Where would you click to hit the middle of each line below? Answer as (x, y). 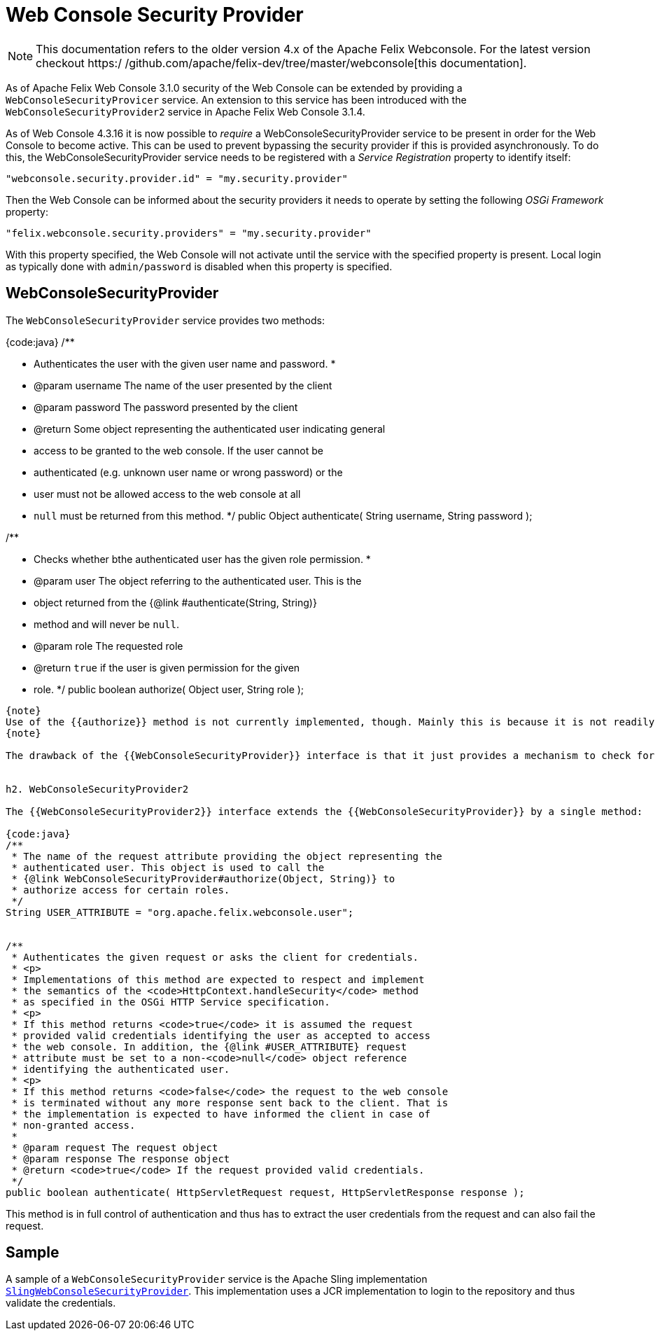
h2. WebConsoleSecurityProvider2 (97, 789)
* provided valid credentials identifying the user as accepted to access (221, 1035)
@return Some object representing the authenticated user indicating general (210, 429)
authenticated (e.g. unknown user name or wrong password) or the (188, 472)
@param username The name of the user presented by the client (183, 385)
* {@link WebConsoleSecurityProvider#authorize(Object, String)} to (203, 878)
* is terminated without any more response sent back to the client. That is (230, 1102)
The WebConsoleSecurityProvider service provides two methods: (165, 320)
